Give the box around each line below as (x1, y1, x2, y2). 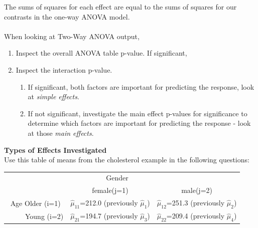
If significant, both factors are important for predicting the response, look (28, 81, 254, 92)
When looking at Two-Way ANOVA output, (4, 31, 140, 41)
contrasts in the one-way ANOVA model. (4, 11, 130, 22)
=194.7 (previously (80, 210, 138, 221)
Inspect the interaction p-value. (16, 64, 112, 75)
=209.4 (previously (166, 210, 225, 221)
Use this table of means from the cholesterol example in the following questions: (4, 154, 249, 165)
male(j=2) (181, 185, 212, 195)
